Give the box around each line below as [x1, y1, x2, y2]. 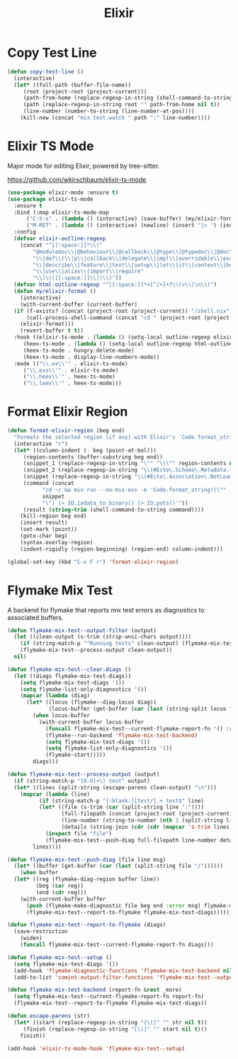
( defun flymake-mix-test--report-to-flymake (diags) [7, 922, 166, 929]
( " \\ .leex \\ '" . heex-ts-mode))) [23, 380, 122, 387]
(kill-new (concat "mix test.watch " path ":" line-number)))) [20, 115, 211, 122]
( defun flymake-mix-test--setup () [7, 954, 113, 961]
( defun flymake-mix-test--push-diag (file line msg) [7, 856, 166, 863]
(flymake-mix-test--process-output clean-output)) [20, 646, 173, 654]
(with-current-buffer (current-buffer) [20, 301, 138, 308]
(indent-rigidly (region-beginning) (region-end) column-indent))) [20, 545, 223, 553]
